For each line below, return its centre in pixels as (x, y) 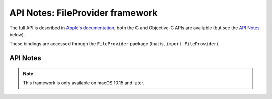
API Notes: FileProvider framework (83, 13)
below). (17, 34)
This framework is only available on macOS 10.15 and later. (84, 83)
